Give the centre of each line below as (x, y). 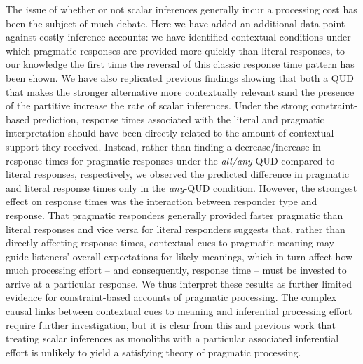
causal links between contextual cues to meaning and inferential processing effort (179, 311)
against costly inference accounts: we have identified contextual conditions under (178, 37)
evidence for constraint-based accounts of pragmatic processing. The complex (171, 297)
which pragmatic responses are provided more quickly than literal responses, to (176, 50)
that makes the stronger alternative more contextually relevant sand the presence (180, 91)
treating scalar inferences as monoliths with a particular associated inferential (172, 338)
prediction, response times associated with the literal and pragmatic (178, 119)
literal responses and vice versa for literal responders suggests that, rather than (176, 229)
